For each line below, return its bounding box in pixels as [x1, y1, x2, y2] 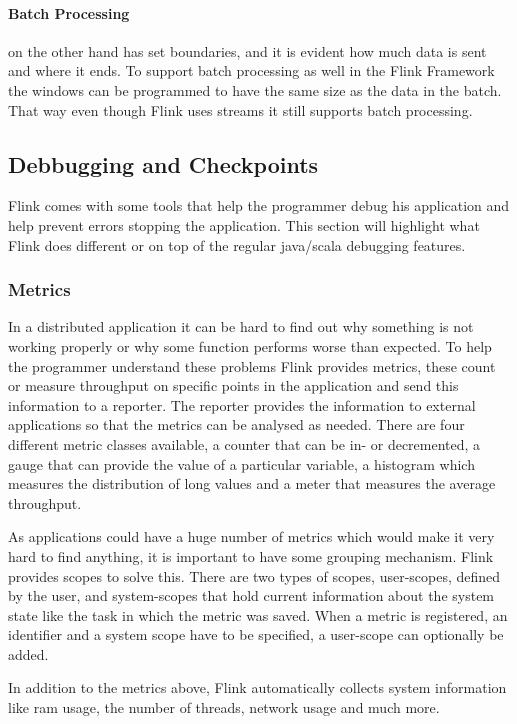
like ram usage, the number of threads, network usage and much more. [8, 697, 440, 718]
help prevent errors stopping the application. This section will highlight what [8, 214, 480, 235]
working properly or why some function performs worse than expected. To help [8, 335, 492, 356]
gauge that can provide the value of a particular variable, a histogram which [8, 453, 475, 474]
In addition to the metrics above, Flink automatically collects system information [8, 677, 507, 698]
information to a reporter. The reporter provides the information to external [8, 394, 476, 415]
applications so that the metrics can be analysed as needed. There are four [8, 414, 465, 435]
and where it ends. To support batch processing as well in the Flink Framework [8, 60, 495, 81]
